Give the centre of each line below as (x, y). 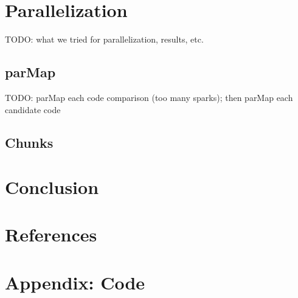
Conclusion (52, 187)
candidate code (33, 109)
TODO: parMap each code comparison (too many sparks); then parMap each (149, 97)
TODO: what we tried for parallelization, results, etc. (104, 39)
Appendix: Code (75, 282)
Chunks (29, 142)
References (51, 234)
